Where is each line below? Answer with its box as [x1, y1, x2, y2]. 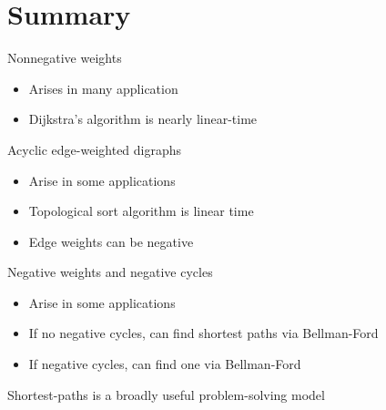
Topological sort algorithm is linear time [28, 201, 254, 220]
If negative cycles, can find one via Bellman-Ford [28, 354, 301, 374]
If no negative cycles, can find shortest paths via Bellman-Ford [28, 323, 379, 343]
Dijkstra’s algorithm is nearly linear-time [28, 109, 258, 128]
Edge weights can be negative [28, 231, 194, 251]
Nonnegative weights [7, 48, 122, 67]
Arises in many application [28, 78, 178, 97]
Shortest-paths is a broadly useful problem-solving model [7, 384, 325, 404]
